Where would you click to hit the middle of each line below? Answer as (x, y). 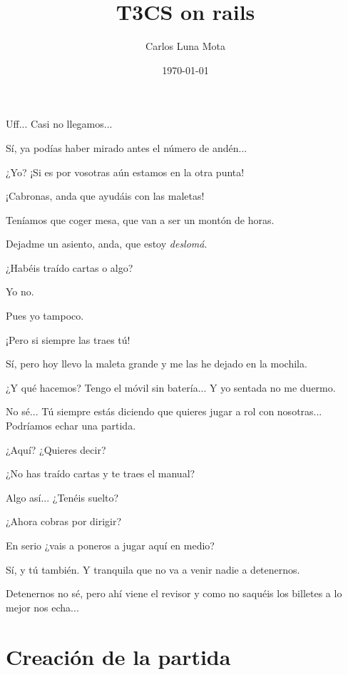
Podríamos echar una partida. (71, 426)
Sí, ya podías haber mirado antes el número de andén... (127, 147)
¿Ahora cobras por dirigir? (64, 521)
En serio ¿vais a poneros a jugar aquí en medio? (110, 545)
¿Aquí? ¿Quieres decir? (56, 449)
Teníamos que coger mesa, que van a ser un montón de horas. (140, 219)
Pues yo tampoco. (45, 316)
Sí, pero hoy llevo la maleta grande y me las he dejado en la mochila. (157, 364)
